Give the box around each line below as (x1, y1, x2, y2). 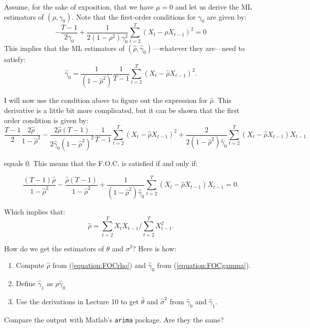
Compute (16, 260, 44, 270)
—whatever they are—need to (152, 42, 245, 53)
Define (16, 278, 36, 288)
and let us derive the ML (175, 2, 252, 12)
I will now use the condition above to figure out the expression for (4, 95, 208, 105)
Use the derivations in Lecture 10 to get (16, 296, 139, 306)
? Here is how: (132, 243, 177, 253)
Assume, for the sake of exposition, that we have (4, 2, 154, 12)
